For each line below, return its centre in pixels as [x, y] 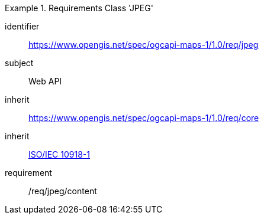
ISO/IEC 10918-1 [59, 154]
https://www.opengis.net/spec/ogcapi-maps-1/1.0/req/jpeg [144, 45]
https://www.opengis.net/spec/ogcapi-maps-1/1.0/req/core [144, 118]
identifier [22, 26]
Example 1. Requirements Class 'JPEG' [79, 8]
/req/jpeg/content [63, 191]
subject [19, 63]
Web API [45, 81]
